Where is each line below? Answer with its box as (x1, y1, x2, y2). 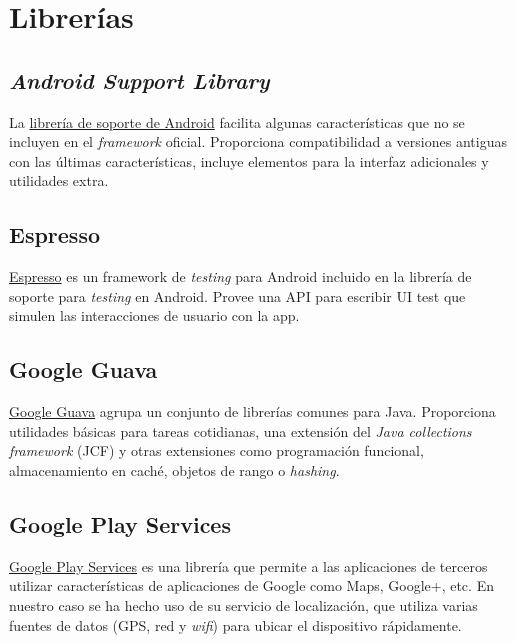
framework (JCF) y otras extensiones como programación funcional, (9, 440, 424, 461)
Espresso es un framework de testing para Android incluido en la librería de (9, 266, 472, 287)
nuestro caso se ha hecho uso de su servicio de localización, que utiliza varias (9, 594, 478, 615)
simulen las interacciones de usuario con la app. (9, 305, 300, 326)
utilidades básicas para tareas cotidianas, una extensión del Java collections (9, 420, 472, 441)
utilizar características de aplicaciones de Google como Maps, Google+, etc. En (9, 575, 494, 596)
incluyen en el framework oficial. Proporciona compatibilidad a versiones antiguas (9, 131, 507, 152)
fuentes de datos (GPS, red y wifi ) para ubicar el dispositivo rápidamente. (9, 614, 462, 635)
